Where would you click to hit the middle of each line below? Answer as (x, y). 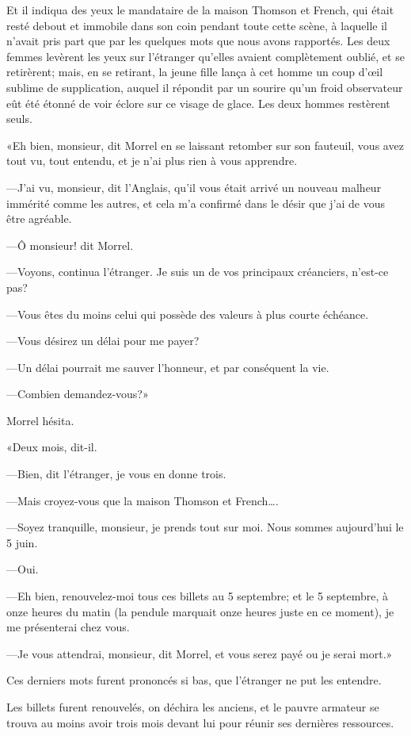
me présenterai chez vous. (68, 627)
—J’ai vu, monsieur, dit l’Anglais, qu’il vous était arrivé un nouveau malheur (194, 187)
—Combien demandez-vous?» (78, 394)
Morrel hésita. (40, 420)
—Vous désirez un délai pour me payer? (103, 341)
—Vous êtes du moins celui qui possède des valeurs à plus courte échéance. (188, 314)
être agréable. (39, 218)
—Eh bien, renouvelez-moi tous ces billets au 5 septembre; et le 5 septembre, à (198, 596)
